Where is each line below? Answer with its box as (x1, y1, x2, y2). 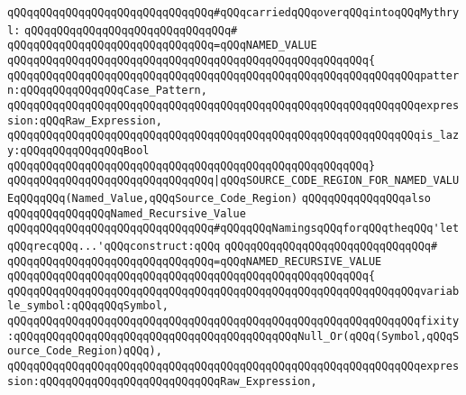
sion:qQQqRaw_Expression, (7, 114, 162, 127)
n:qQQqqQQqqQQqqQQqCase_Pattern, (7, 84, 207, 97)
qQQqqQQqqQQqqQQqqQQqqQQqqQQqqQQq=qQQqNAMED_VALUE (7, 39, 317, 52)
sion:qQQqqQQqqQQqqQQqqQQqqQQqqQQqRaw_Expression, (7, 374, 317, 388)
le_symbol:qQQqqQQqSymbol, (7, 299, 169, 313)
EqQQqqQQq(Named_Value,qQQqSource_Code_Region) (7, 191, 298, 205)
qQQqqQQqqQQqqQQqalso (301, 191, 432, 205)
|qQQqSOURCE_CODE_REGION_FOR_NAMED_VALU (214, 174, 460, 188)
